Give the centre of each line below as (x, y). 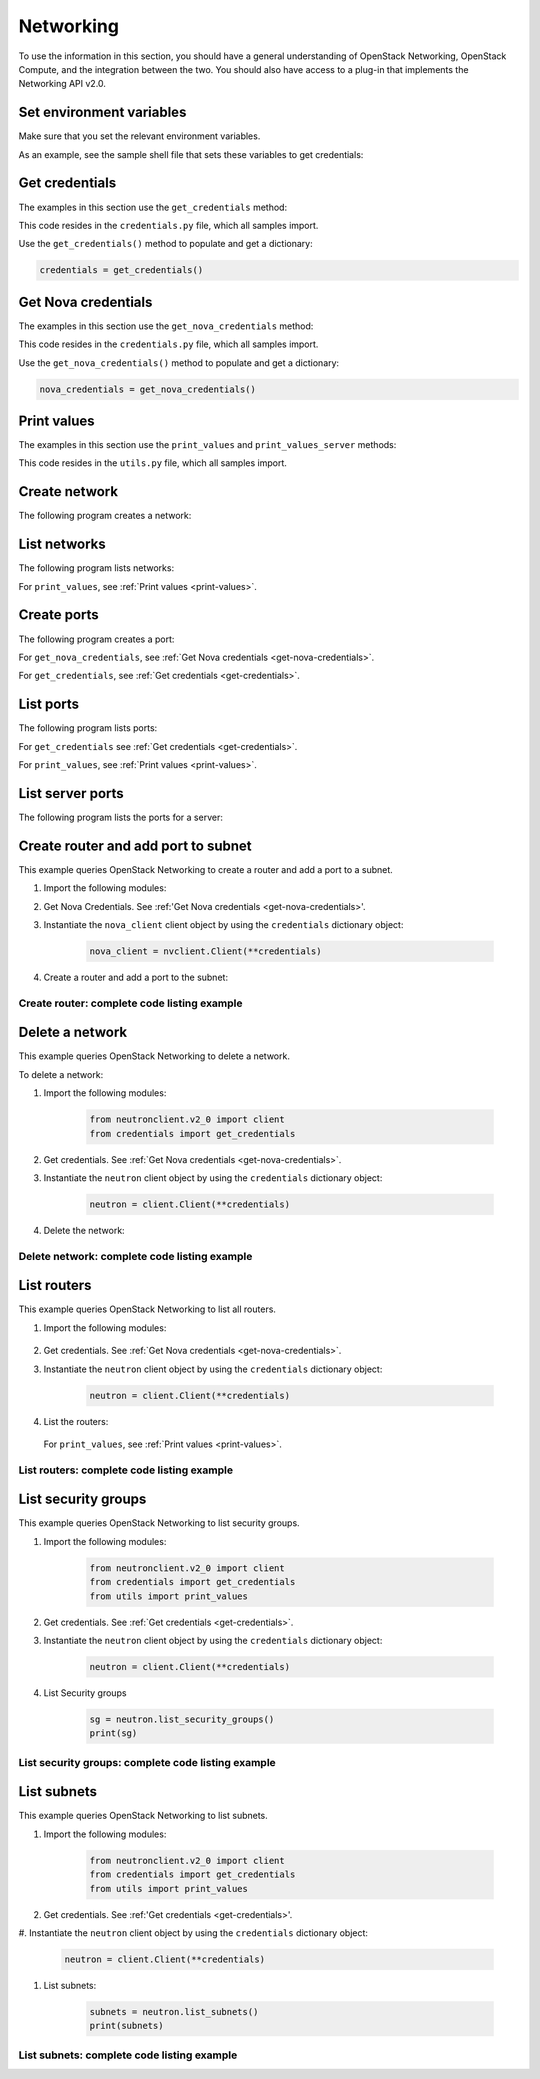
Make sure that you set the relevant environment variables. (139, 136)
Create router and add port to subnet (135, 845)
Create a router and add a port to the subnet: (136, 977)
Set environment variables (102, 112)
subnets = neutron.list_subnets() (174, 2011)
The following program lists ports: (88, 728)
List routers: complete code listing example (126, 1470)
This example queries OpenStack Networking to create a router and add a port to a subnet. (206, 869)
